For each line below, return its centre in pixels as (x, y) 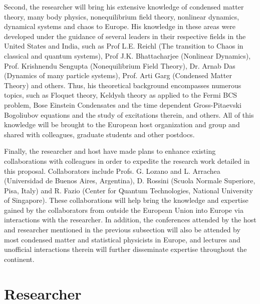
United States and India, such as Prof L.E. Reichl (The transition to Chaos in (124, 46)
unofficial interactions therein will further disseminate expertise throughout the (125, 249)
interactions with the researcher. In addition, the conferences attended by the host (130, 220)
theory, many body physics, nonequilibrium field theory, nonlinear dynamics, (122, 16)
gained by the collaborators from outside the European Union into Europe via (124, 210)
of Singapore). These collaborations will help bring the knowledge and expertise (126, 200)
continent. (19, 259)
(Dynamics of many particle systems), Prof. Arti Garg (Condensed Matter (118, 75)
